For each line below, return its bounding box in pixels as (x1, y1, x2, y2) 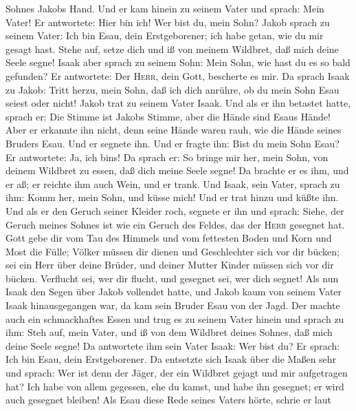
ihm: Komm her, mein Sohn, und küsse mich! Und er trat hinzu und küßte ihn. (5, 190, 339, 204)
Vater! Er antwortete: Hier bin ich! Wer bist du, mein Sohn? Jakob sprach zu (5, 14, 330, 29)
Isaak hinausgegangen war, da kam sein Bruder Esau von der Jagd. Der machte (5, 298, 340, 313)
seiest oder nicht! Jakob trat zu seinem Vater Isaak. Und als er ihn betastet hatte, (5, 96, 351, 110)
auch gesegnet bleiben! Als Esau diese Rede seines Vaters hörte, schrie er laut (5, 392, 331, 407)
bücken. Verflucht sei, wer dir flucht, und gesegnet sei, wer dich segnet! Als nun (5, 271, 339, 285)
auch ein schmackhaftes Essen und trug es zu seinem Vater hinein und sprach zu (5, 311, 344, 326)
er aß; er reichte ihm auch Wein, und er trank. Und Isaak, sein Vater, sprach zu (5, 176, 340, 191)
